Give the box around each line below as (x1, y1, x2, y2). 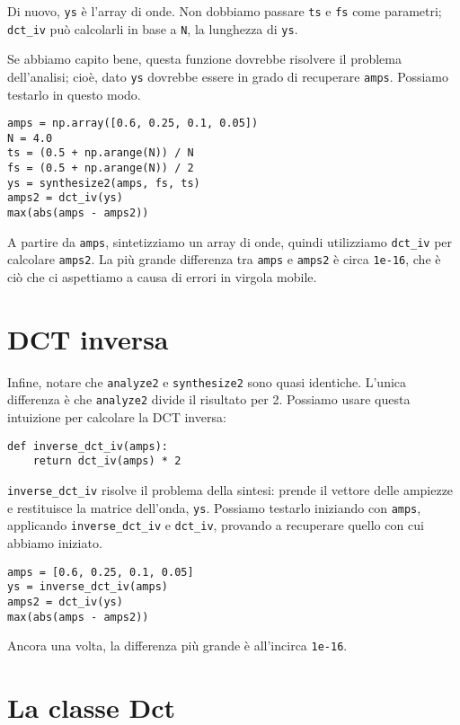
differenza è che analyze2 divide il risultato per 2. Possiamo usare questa (7, 390, 411, 409)
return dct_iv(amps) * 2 (32, 455, 181, 468)
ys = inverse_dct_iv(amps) (7, 580, 168, 594)
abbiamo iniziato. (7, 533, 102, 552)
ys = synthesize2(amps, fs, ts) (7, 176, 200, 190)
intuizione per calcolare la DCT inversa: (7, 408, 226, 427)
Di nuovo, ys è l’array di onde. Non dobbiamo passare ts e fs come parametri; (7, 2, 442, 20)
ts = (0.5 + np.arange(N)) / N (7, 146, 194, 160)
